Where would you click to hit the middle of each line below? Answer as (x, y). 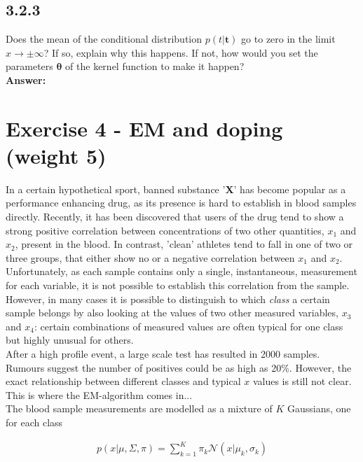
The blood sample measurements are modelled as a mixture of (139, 408)
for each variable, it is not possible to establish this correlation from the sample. (178, 285)
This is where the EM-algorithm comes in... (99, 394)
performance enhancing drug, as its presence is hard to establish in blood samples (181, 203)
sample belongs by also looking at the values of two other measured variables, (172, 313)
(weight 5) (56, 155)
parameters (29, 66)
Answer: (26, 79)
